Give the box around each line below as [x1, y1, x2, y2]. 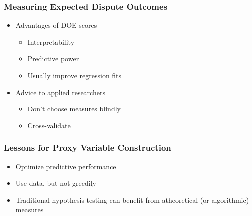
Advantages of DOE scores [15, 20, 97, 30]
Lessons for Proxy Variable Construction [4, 141, 171, 154]
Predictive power [27, 53, 79, 64]
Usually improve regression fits [27, 70, 122, 80]
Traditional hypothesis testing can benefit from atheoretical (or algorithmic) [15, 194, 249, 205]
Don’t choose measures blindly [27, 104, 121, 114]
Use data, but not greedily [15, 178, 96, 188]
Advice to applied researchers [15, 87, 105, 97]
